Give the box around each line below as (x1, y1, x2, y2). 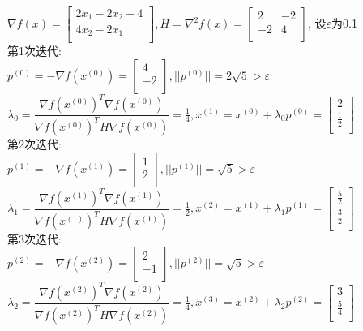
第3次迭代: (7, 230, 62, 247)
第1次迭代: (7, 42, 62, 58)
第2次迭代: (7, 135, 62, 153)
